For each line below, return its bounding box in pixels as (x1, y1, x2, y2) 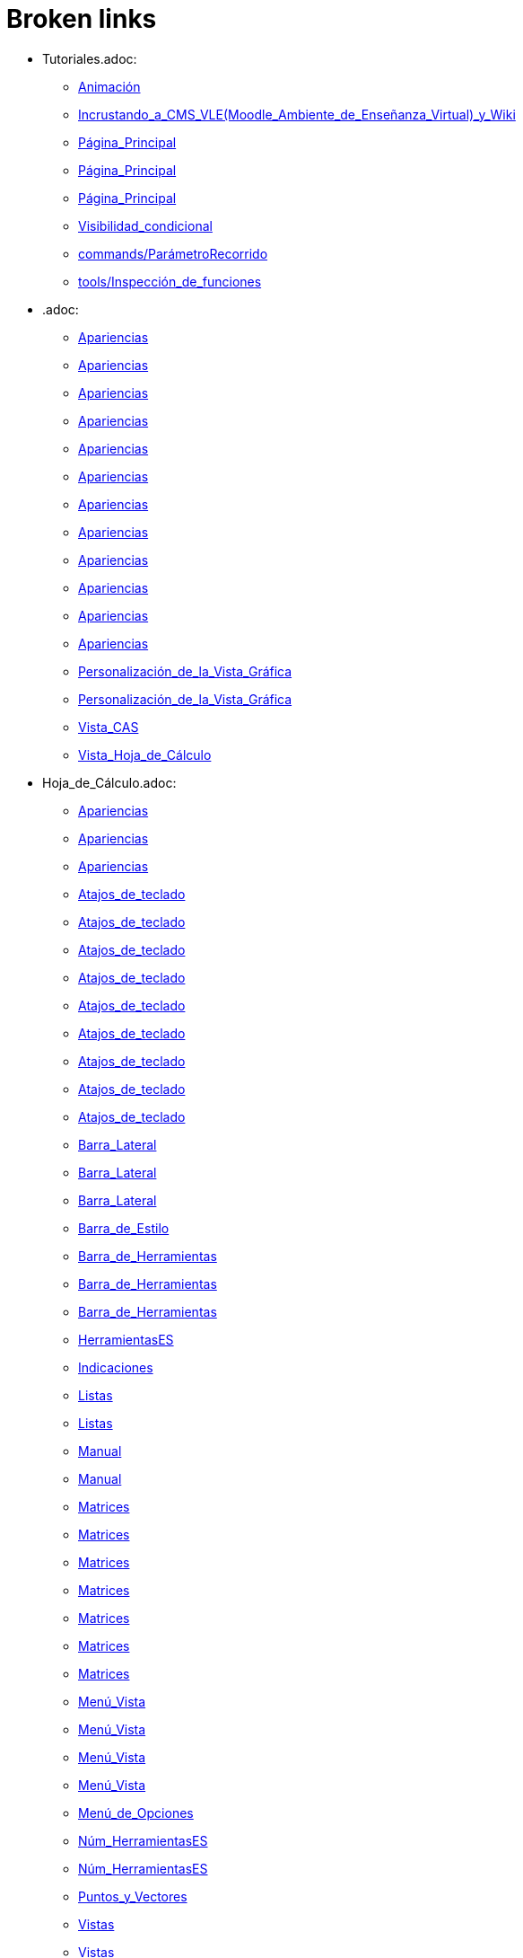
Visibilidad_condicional (78, 217, 213, 234)
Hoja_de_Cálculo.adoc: (42, 774, 177, 790)
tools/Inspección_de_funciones (78, 273, 262, 289)
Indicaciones (78, 1359, 153, 1375)
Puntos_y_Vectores (78, 1888, 187, 1904)
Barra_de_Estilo (78, 1220, 170, 1236)
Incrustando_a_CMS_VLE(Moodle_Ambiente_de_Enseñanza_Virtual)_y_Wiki (78, 106, 516, 122)
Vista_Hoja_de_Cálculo (78, 746, 212, 763)
